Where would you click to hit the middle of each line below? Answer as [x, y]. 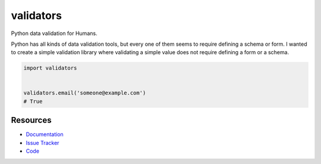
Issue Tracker [43, 143]
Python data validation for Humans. [54, 33]
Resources [31, 120]
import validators [50, 68]
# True [33, 101]
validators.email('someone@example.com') [85, 93]
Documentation [45, 134]
